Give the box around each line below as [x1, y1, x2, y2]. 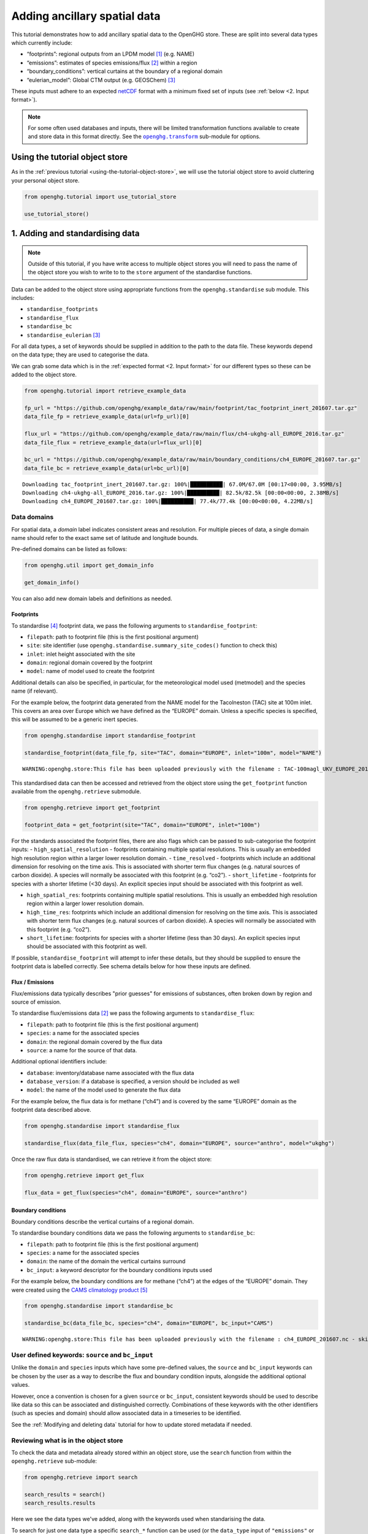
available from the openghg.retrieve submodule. [11, 787, 141, 795]
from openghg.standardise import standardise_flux [24, 1123, 180, 1130]
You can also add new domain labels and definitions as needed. [11, 595, 172, 603]
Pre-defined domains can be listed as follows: [11, 545, 128, 553]
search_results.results [24, 1500, 96, 1506]
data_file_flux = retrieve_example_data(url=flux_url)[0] [24, 439, 202, 446]
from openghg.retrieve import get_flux [24, 1172, 144, 1179]
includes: [11, 295, 35, 302]
